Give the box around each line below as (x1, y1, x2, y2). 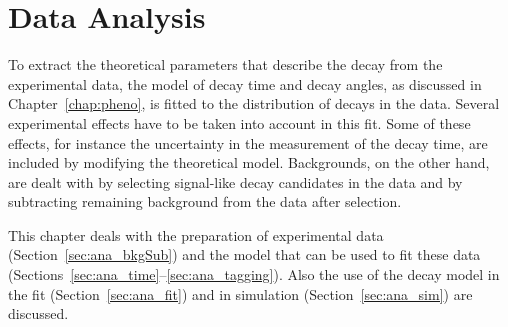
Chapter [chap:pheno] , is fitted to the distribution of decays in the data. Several (8, 93, 500, 114)
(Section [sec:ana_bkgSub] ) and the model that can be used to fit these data (8, 244, 481, 265)
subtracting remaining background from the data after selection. (8, 191, 402, 212)
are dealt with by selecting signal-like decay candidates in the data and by (8, 171, 463, 192)
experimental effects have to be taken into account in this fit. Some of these (8, 112, 471, 133)
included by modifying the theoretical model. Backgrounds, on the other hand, (8, 152, 490, 173)
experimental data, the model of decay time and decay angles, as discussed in (8, 73, 482, 94)
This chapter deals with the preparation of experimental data (8, 224, 384, 245)
